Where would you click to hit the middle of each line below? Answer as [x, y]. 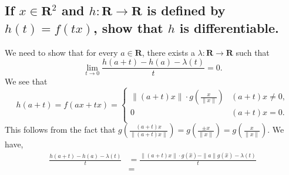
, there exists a [168, 52]
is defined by [186, 10]
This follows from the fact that [60, 129]
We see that [26, 81]
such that [253, 52]
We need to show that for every [61, 52]
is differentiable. [229, 27]
